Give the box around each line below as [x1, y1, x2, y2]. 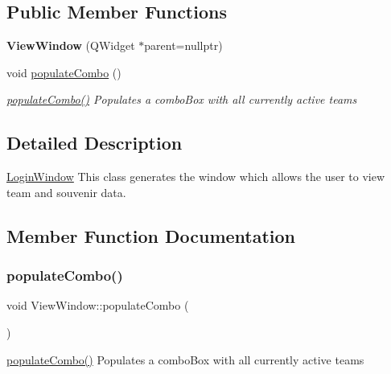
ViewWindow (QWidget [6, 37, 135, 54]
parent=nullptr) [144, 37, 223, 54]
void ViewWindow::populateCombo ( [6, 297, 189, 314]
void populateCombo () [6, 64, 121, 80]
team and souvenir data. [6, 183, 126, 200]
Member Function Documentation [6, 223, 296, 248]
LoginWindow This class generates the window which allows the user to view [6, 168, 385, 185]
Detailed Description [6, 130, 183, 155]
